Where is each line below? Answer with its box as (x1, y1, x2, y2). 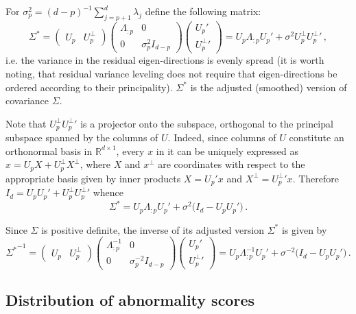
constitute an (289, 130, 344, 145)
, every (116, 143, 145, 158)
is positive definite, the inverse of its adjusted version (41, 222, 265, 237)
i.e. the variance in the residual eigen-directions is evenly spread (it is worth (5, 53, 324, 67)
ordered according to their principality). (5, 80, 173, 94)
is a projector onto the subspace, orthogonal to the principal (80, 116, 333, 130)
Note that (5, 116, 47, 130)
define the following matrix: (145, 4, 261, 18)
